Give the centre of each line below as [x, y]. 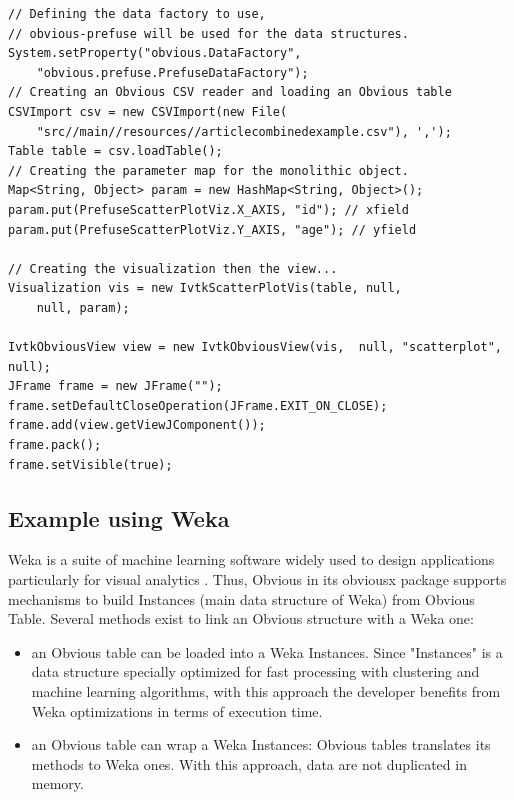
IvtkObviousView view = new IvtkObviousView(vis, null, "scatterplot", [255, 347]
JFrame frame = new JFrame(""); [115, 386]
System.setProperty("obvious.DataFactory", [155, 53]
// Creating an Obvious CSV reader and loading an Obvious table [230, 92]
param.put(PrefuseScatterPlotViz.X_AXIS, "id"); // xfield [208, 209]
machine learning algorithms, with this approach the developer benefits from [266, 691]
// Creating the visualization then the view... [173, 268]
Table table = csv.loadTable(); [115, 151]
